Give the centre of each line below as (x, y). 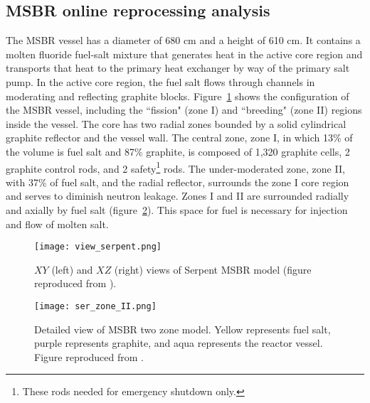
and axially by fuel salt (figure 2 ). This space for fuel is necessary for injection (177, 209)
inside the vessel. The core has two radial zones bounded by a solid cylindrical (176, 123)
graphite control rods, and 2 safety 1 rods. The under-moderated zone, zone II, (175, 167)
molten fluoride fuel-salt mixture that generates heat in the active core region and (184, 54)
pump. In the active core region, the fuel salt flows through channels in (160, 81)
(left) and (72, 269)
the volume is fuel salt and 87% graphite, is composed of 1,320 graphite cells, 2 (178, 151)
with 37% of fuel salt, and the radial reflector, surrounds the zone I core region (178, 182)
